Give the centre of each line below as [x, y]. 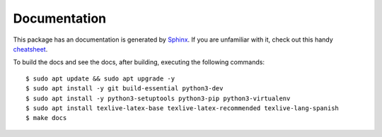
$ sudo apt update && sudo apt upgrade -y [100, 78]
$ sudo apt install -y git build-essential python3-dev [125, 89]
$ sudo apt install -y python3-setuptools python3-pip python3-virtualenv [158, 98]
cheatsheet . [30, 49]
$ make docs [46, 118]
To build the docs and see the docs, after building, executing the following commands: [139, 62]
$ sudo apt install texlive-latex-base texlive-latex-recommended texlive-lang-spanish [183, 108]
